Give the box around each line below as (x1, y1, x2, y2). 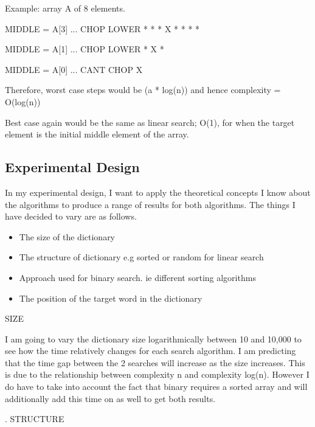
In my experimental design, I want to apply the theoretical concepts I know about (5, 186, 311, 198)
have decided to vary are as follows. (5, 210, 137, 223)
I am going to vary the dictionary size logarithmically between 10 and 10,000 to (5, 332, 302, 345)
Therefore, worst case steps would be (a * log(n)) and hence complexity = (5, 83, 281, 96)
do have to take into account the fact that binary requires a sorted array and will (5, 380, 308, 393)
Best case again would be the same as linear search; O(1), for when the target (5, 116, 295, 128)
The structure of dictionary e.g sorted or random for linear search (19, 251, 264, 263)
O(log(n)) (5, 95, 41, 108)
